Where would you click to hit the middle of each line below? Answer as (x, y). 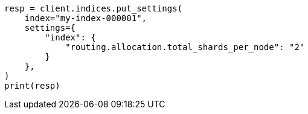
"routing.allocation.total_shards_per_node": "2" (185, 47)
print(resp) (32, 86)
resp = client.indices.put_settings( (94, 8)
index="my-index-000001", (86, 18)
